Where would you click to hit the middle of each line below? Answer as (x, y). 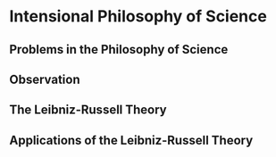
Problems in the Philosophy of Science (119, 50)
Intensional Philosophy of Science (138, 17)
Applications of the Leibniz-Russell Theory (131, 140)
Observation (45, 79)
